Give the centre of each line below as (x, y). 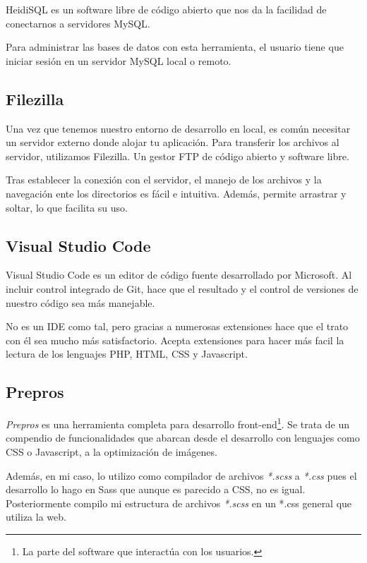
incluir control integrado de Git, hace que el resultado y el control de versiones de (182, 288)
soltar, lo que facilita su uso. (67, 207)
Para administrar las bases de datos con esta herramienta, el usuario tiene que (175, 47)
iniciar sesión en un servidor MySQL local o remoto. (119, 60)
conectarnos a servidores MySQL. (78, 23)
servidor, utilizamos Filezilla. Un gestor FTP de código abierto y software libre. (178, 156)
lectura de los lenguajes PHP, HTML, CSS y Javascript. (127, 354)
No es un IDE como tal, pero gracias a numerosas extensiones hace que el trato (177, 326)
